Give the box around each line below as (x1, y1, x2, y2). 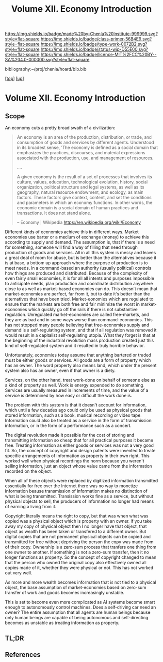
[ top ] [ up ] (5, 75, 24, 81)
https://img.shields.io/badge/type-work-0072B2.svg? (40, 41, 147, 47)
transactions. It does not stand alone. (16, 210, 91, 216)
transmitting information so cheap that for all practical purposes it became (5, 437, 154, 443)
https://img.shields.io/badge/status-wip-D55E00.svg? (40, 46, 148, 52)
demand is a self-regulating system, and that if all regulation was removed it (5, 327, 157, 333)
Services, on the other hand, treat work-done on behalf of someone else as (5, 377, 156, 383)
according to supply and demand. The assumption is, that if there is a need (5, 239, 155, 245)
